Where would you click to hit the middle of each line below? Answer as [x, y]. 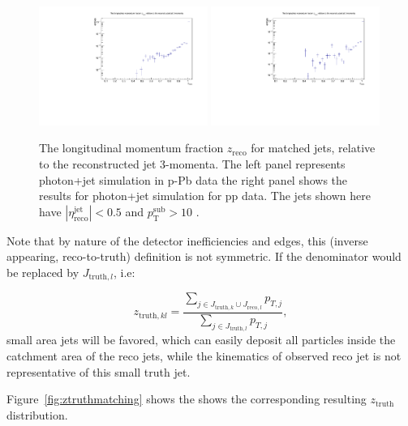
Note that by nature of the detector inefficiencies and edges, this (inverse [187, 240]
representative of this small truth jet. [99, 371]
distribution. [37, 414]
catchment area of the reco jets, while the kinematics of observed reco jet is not [204, 355]
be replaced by [43, 272]
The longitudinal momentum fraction [131, 148]
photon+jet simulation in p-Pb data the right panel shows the [193, 179]
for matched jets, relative [313, 148]
